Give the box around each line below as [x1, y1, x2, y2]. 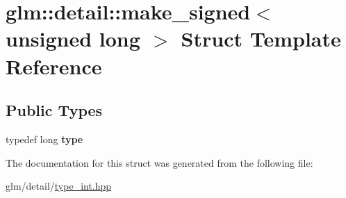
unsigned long [6, 24, 140, 53]
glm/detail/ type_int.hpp [6, 179, 112, 193]
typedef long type [6, 131, 83, 146]
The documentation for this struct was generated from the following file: [6, 155, 313, 170]
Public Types [6, 99, 103, 121]
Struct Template [181, 24, 341, 53]
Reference [6, 51, 102, 80]
